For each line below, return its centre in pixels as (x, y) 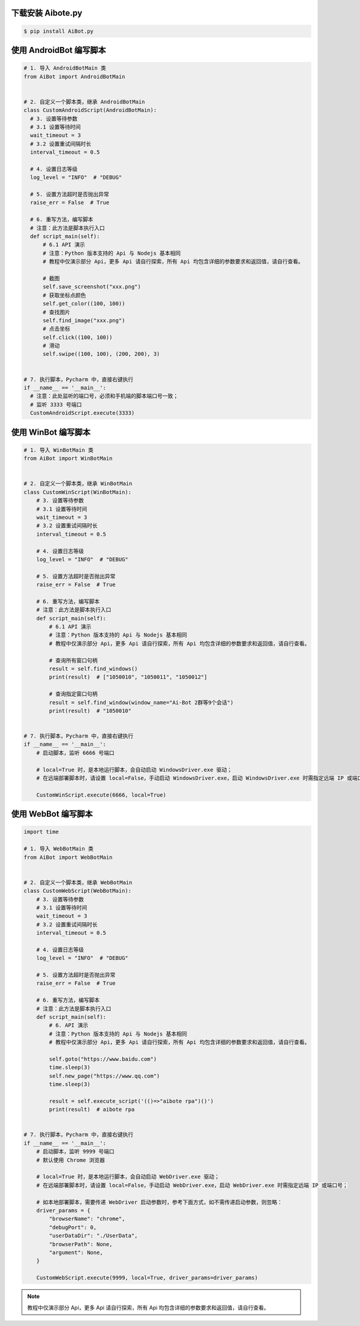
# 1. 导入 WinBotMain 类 (58, 450)
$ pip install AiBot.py (59, 31)
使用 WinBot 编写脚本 (51, 432)
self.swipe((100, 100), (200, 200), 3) (101, 354)
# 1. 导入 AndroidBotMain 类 (65, 68)
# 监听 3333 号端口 (56, 405)
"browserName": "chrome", (87, 1219)
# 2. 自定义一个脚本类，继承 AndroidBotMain (84, 102)
